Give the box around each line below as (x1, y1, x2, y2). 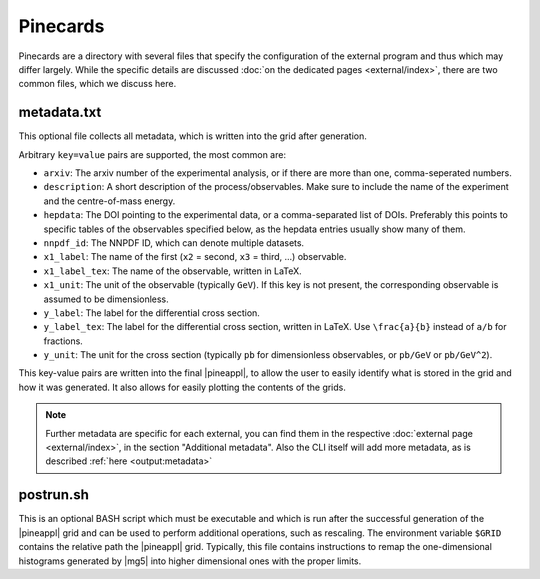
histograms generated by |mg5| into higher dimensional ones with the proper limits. (18, 555, 362, 567)
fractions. (43, 335, 84, 347)
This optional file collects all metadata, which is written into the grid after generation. (18, 130, 367, 142)
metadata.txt (18, 104, 102, 121)
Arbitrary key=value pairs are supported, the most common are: (18, 148, 287, 160)
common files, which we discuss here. (18, 78, 177, 90)
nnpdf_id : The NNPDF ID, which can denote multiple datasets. (43, 236, 305, 249)
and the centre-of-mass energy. (43, 195, 176, 207)
